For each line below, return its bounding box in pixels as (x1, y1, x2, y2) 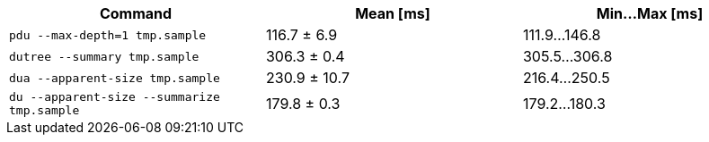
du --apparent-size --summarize (9, 90, 220, 104)
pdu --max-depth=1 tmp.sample (9, 28, 207, 42)
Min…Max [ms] (596, 4, 704, 22)
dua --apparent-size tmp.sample (9, 71, 220, 85)
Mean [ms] (355, 4, 430, 22)
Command (99, 4, 173, 22)
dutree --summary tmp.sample (9, 49, 199, 63)
